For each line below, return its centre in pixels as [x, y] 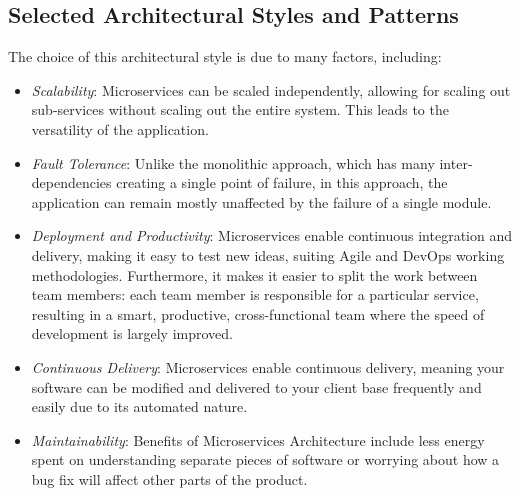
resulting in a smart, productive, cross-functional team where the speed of [258, 313]
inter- [456, 162]
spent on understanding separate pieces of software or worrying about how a [265, 459]
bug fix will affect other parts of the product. [169, 478]
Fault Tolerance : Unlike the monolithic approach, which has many [233, 162]
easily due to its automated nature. [139, 406]
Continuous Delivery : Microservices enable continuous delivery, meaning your [268, 366]
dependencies [71, 182]
